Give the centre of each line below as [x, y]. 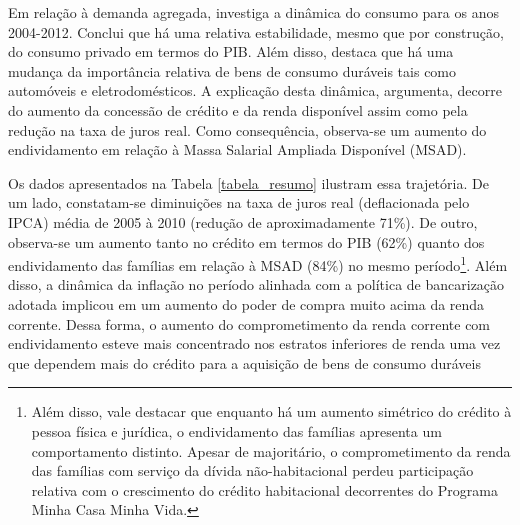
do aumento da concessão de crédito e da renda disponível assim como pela [238, 109]
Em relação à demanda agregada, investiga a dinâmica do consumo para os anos [253, 12]
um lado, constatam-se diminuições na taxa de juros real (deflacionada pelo [239, 202]
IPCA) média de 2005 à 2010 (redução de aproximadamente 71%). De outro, [243, 221]
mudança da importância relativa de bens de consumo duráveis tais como [232, 70]
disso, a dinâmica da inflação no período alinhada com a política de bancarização [256, 284]
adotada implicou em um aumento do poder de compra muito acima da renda [246, 303]
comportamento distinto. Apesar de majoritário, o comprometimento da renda [271, 450]
